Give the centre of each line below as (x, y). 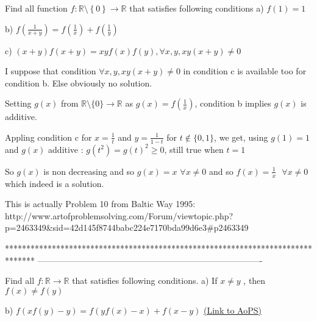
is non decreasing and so (89, 171)
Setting (18, 103)
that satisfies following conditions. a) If (145, 280)
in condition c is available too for (245, 71)
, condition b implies (233, 103)
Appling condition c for (48, 137)
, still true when (194, 149)
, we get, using (241, 137)
